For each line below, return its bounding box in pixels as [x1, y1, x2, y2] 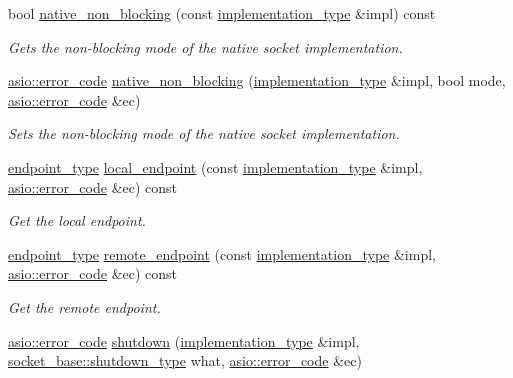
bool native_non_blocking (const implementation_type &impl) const [8, 3, 436, 23]
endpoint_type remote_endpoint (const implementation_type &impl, [8, 243, 436, 264]
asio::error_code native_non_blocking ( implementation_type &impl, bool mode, [8, 70, 506, 91]
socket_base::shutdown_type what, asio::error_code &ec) [8, 350, 362, 371]
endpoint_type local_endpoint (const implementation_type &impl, [8, 156, 423, 177]
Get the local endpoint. [8, 210, 146, 231]
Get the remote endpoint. [8, 296, 161, 317]
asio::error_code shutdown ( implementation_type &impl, [8, 330, 360, 351]
